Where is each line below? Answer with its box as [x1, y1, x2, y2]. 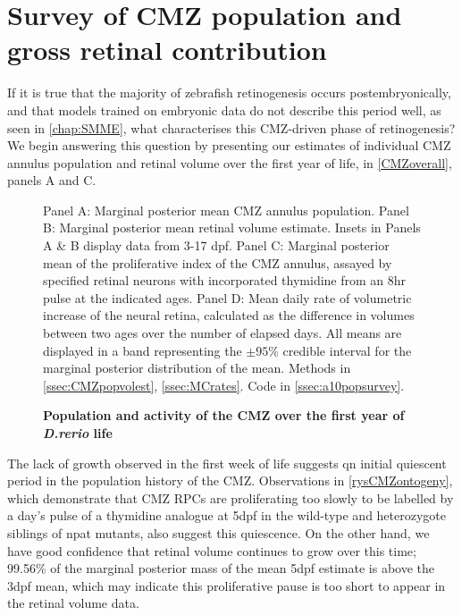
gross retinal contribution [7, 31, 327, 68]
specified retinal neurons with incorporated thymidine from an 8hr [43, 271, 407, 290]
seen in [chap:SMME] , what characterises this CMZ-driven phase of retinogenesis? [7, 118, 456, 137]
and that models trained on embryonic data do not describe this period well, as [7, 100, 441, 119]
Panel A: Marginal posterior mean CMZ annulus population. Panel [43, 200, 409, 219]
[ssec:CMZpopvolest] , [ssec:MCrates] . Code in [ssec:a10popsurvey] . [43, 375, 405, 394]
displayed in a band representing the [43, 341, 242, 359]
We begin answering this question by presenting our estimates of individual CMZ [7, 136, 451, 155]
